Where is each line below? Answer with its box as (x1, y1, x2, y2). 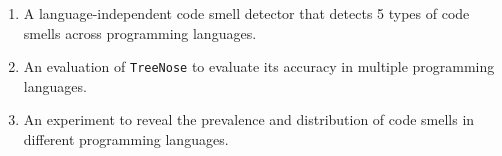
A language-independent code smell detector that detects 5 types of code (23, 3, 470, 23)
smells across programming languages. (23, 22, 257, 43)
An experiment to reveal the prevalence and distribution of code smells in (23, 109, 475, 130)
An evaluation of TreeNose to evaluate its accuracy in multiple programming (23, 56, 495, 77)
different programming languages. (23, 129, 229, 150)
